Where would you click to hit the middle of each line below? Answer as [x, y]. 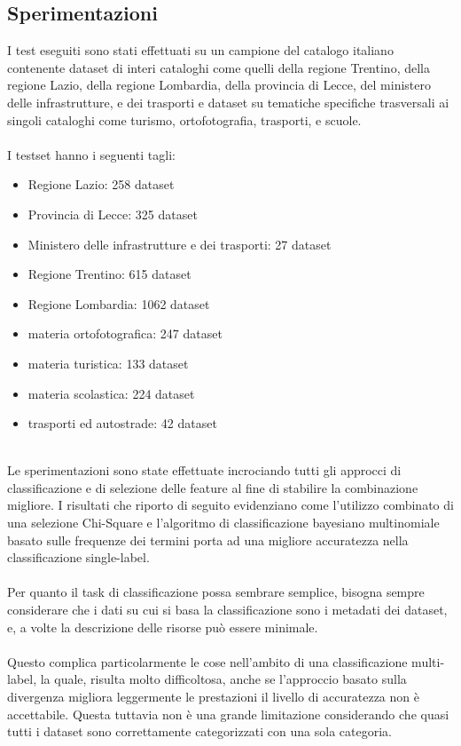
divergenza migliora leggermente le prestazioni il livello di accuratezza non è [213, 697]
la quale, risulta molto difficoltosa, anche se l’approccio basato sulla [223, 679]
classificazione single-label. [78, 557]
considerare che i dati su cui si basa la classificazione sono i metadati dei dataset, [227, 610]
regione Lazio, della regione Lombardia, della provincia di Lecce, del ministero [219, 85]
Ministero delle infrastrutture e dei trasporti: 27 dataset [180, 244]
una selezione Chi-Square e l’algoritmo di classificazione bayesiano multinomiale [223, 523]
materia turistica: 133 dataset [108, 363]
